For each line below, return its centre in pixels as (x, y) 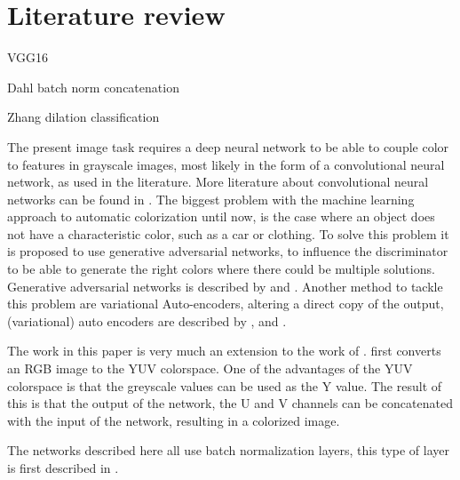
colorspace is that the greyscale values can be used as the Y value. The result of (225, 385)
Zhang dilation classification (83, 117)
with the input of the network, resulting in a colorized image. (174, 420)
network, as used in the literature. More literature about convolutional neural (218, 182)
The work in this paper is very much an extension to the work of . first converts (224, 351)
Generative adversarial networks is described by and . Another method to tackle (225, 286)
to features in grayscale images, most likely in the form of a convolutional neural (226, 164)
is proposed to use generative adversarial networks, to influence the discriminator (228, 251)
